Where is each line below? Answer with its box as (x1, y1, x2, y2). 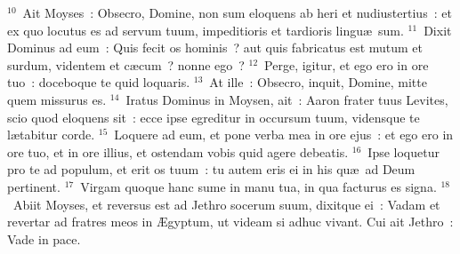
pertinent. (7, 177, 61, 195)
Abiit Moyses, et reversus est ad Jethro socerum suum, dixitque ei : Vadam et (12, 194, 440, 213)
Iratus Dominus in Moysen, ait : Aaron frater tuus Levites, (125, 90, 448, 108)
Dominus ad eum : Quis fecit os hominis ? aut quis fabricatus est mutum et (7, 38, 424, 57)
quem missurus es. (7, 90, 107, 108)
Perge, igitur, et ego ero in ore (264, 55, 429, 74)
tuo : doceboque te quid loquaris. (7, 73, 190, 91)
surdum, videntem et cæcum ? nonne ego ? (7, 55, 245, 74)
